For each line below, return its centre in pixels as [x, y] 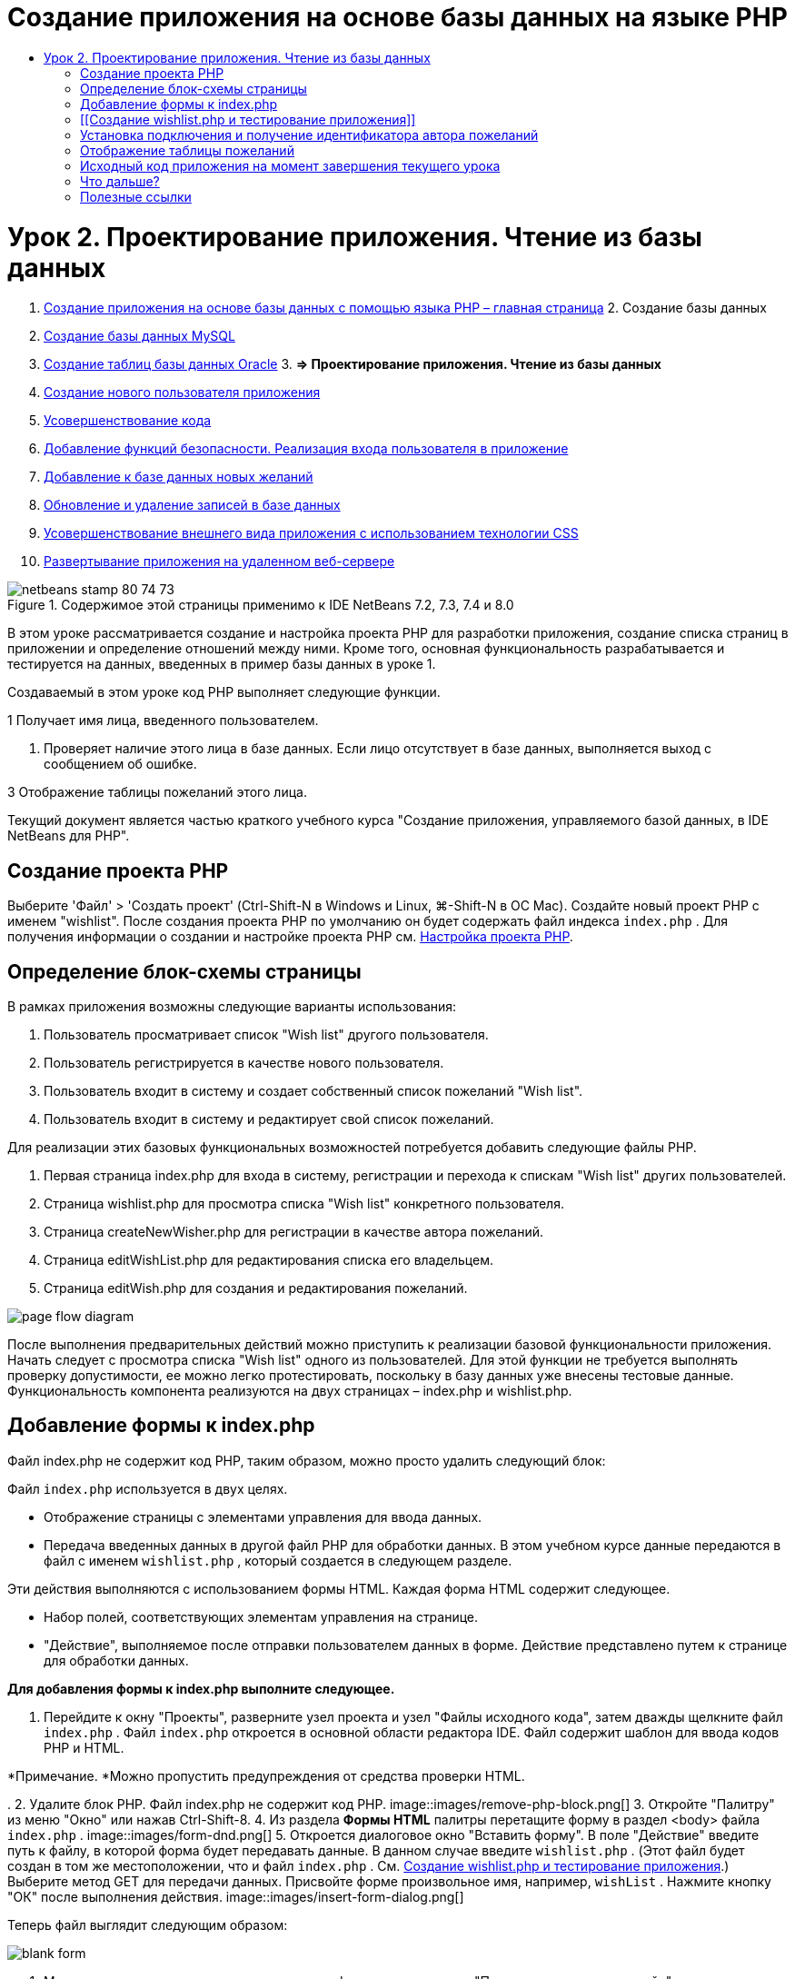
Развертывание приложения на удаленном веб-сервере [219, 562]
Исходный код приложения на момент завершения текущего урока [290, 165]
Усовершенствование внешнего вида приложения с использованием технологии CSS [311, 533]
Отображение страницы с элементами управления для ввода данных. [263, 1517]
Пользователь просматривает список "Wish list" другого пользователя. [266, 1034]
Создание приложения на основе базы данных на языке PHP [397, 17]
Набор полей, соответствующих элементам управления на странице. [261, 1616]
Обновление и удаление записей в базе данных [192, 505]
